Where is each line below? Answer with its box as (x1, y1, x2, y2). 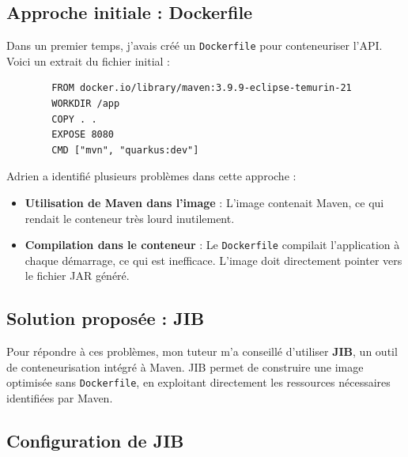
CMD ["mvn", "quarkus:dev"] (51, 144, 199, 156)
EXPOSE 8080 (51, 129, 115, 141)
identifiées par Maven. (6, 390, 113, 406)
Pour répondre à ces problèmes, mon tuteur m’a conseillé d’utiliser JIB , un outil (6, 343, 398, 360)
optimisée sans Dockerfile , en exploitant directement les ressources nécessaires (6, 374, 391, 391)
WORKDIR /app (51, 98, 120, 110)
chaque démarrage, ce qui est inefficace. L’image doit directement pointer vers (25, 251, 402, 268)
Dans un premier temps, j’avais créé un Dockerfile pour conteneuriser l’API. (6, 37, 383, 54)
